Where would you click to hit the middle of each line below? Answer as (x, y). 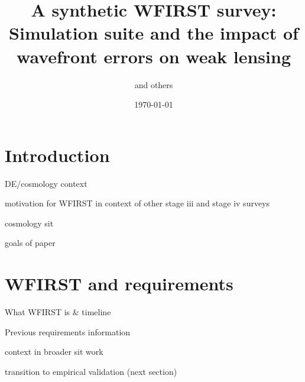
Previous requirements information (68, 331)
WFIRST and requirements (119, 284)
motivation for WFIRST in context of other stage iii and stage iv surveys (137, 203)
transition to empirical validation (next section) (91, 371)
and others (154, 84)
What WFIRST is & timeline (58, 312)
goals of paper (30, 243)
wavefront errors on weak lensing (154, 56)
